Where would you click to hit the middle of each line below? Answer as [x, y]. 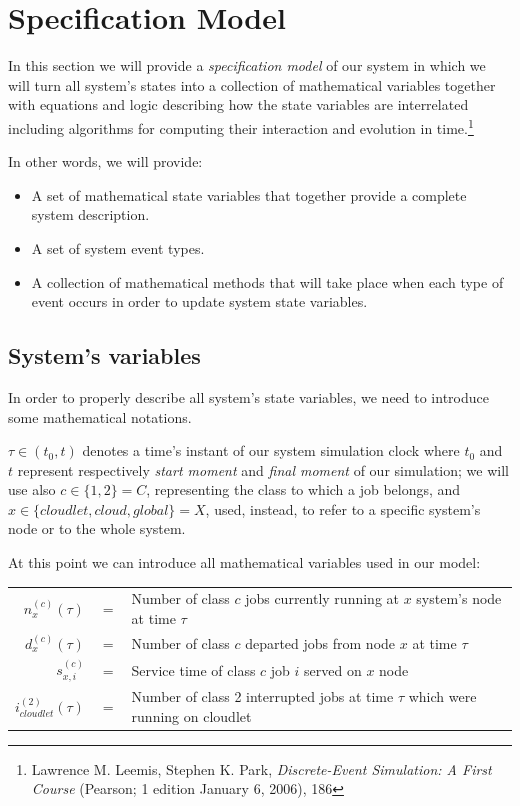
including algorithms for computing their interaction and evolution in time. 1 [241, 126]
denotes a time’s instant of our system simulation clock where [271, 450]
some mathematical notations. [100, 416]
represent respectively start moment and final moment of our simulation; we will [263, 469]
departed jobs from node [320, 642]
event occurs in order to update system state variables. [199, 301]
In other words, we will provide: [105, 161]
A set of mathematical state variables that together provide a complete [249, 194]
